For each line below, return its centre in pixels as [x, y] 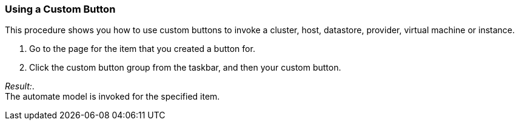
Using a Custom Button [60, 9]
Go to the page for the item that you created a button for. [142, 49]
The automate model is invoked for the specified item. [112, 97]
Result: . [20, 86]
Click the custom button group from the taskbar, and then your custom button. [185, 68]
